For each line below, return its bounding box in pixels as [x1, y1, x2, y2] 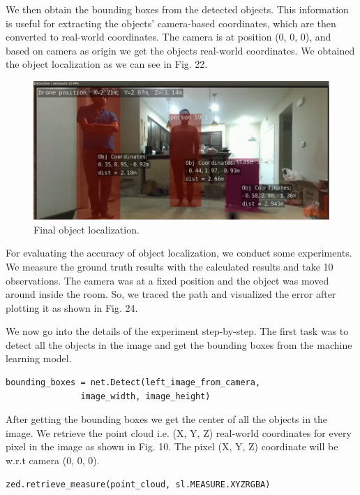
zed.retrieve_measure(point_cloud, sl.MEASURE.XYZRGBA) [6, 479, 271, 489]
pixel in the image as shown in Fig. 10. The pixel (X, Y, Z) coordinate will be [6, 439, 338, 454]
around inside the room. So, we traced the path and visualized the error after [6, 287, 336, 301]
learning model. [6, 351, 72, 366]
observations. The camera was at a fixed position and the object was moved [6, 273, 329, 287]
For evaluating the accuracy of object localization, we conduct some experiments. [6, 245, 352, 260]
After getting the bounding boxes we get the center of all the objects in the [6, 412, 328, 426]
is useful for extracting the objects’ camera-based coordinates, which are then [6, 15, 336, 30]
